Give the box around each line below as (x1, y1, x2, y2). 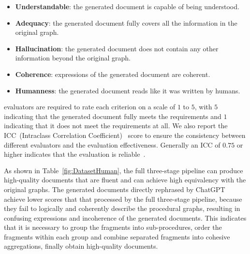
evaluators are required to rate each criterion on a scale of (4, 102, 176, 112)
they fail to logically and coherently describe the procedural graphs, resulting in (4, 203, 240, 213)
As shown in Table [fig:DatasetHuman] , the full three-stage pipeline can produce (4, 165, 243, 175)
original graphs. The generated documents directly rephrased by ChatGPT (4, 184, 225, 194)
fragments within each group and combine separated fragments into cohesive (4, 231, 230, 241)
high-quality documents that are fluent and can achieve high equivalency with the (4, 175, 246, 185)
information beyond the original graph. (15, 53, 131, 63)
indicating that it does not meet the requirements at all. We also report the (4, 120, 228, 131)
